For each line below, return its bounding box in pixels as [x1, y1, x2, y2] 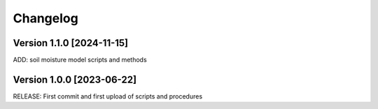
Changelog [13, 10, 78, 26]
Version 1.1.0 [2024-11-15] [13, 37, 129, 49]
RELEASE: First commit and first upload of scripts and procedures [13, 92, 203, 101]
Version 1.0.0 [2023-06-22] [13, 73, 136, 85]
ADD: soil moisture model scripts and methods [13, 56, 147, 64]
